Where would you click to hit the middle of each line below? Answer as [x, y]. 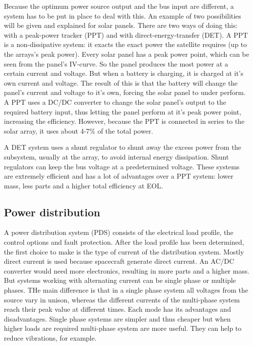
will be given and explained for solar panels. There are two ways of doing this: [121, 25]
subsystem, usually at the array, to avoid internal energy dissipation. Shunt [116, 156]
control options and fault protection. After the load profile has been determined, [124, 242]
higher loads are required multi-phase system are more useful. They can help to [123, 328]
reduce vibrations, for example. [50, 338]
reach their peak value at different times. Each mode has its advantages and [117, 309]
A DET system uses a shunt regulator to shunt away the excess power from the [123, 147]
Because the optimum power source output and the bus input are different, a [119, 6]
